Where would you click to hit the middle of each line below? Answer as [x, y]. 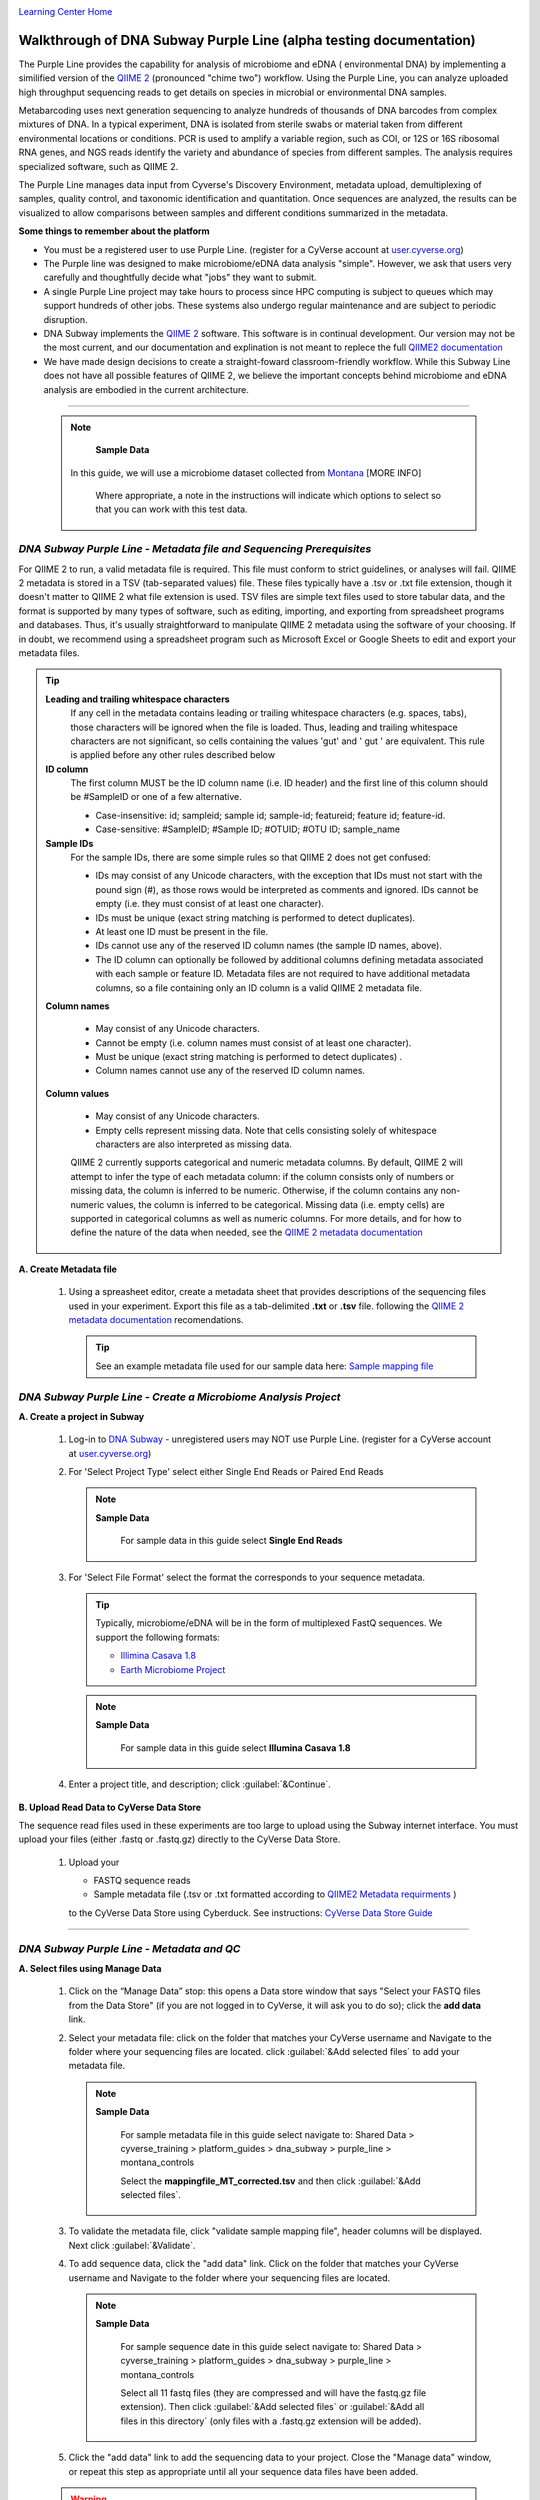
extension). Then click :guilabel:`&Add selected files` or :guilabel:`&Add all [272, 2407]
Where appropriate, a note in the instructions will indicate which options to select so [268, 496]
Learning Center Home [65, 11]
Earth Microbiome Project [173, 1669]
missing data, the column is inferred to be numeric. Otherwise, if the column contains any [254, 1191]
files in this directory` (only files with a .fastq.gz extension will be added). [271, 2421]
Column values [77, 1093]
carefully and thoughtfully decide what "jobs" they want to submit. [180, 277]
